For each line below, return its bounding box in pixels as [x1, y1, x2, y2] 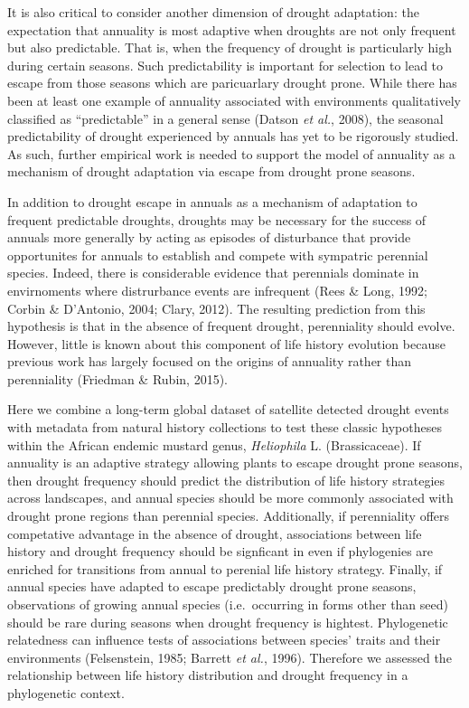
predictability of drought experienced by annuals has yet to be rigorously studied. [7, 127, 459, 146]
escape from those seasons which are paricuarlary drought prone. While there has [7, 73, 457, 92]
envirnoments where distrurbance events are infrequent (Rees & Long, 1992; [7, 280, 427, 299]
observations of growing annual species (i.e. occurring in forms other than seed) [7, 595, 448, 613]
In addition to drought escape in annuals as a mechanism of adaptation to [7, 192, 417, 211]
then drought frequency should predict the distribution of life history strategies [7, 470, 446, 489]
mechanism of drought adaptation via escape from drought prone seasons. [7, 162, 416, 181]
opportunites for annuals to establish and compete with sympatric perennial [7, 245, 428, 264]
